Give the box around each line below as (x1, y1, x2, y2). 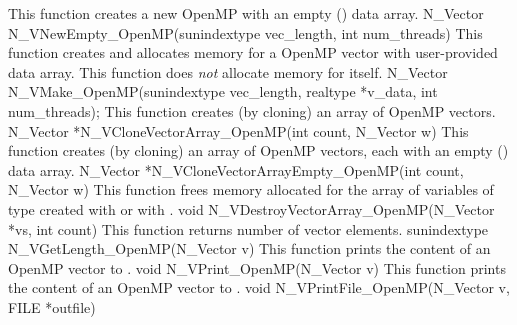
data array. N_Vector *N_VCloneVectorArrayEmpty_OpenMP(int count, (8, 159, 464, 180)
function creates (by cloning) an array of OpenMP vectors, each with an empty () (8, 140, 509, 161)
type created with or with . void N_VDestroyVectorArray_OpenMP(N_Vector (8, 198, 495, 219)
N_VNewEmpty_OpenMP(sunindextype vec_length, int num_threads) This (8, 22, 483, 43)
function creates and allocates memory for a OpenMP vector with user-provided (8, 42, 498, 63)
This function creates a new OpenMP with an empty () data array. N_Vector (8, 3, 484, 23)
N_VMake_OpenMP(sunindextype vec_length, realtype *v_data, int (8, 81, 438, 102)
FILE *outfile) (8, 296, 96, 317)
